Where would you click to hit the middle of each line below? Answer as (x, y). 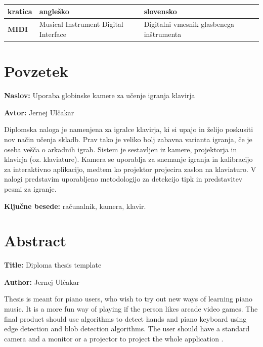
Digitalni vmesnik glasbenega (189, 24)
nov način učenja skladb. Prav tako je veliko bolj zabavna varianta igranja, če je (128, 139)
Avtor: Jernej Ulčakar (39, 112)
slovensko (160, 11)
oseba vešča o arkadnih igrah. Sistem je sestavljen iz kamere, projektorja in (121, 149)
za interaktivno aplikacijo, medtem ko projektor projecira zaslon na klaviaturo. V (130, 169)
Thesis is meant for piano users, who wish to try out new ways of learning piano (128, 299)
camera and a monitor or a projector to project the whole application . (114, 338)
